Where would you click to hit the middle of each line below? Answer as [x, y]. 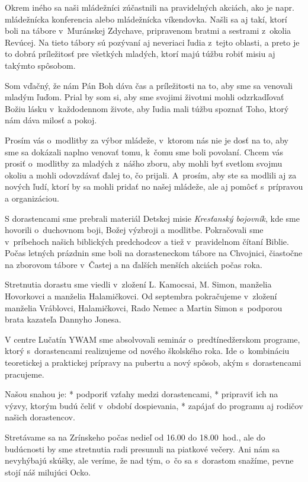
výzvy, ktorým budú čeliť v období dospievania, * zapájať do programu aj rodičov [154, 405]
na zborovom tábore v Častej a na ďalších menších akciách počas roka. [134, 264]
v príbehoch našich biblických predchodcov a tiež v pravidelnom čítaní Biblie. [147, 241]
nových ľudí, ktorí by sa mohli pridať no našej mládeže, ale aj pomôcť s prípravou [154, 186]
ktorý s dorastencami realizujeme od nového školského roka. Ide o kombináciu [147, 351]
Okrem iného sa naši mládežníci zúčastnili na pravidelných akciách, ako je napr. [150, 7]
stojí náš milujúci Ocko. [48, 472]
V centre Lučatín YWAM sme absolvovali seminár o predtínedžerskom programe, [153, 339]
